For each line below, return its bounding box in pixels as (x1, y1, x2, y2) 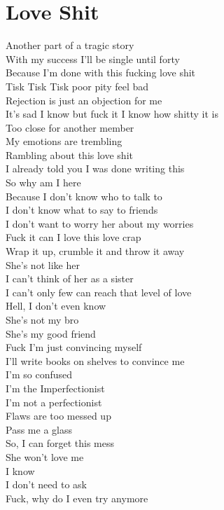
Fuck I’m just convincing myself (6, 340, 142, 354)
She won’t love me (6, 449, 84, 464)
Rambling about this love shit (6, 147, 133, 162)
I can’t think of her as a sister (6, 271, 134, 286)
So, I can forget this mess (6, 436, 115, 450)
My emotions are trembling (6, 134, 122, 149)
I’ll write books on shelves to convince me (6, 353, 185, 368)
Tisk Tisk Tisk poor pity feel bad (6, 78, 149, 93)
